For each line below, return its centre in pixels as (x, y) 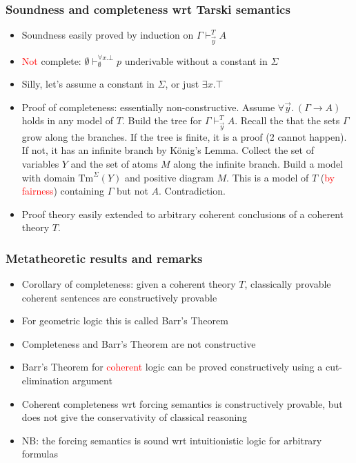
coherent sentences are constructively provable (119, 297)
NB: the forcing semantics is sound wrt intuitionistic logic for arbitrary (172, 440)
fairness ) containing (63, 191)
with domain (48, 177)
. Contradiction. (192, 191)
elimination (46, 381)
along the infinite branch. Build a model (258, 163)
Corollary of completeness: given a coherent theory (129, 284)
